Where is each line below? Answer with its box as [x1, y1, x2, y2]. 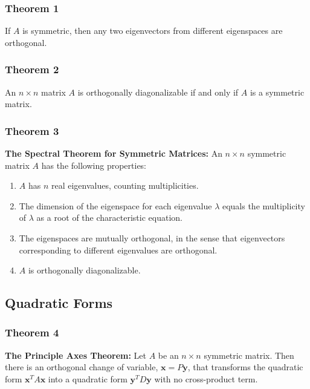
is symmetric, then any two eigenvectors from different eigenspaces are [22, 24, 283, 37]
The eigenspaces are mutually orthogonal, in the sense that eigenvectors [19, 232, 285, 244]
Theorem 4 [5, 325, 59, 340]
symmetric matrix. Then [204, 348, 294, 361]
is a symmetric [250, 85, 305, 98]
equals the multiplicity [222, 199, 305, 212]
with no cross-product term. [154, 372, 258, 385]
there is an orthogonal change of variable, [5, 361, 158, 373]
